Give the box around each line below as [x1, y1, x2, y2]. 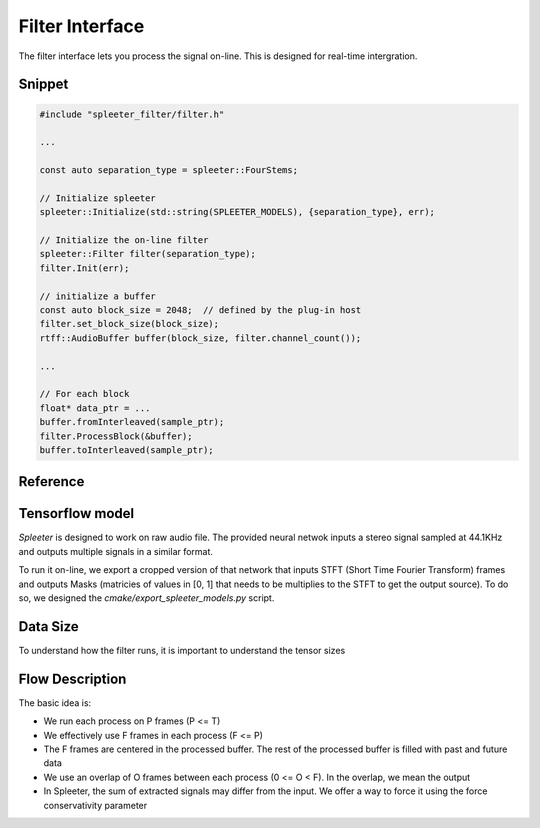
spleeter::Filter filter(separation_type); [39, 248, 257, 260]
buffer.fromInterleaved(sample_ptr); [39, 416, 225, 428]
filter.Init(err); [39, 262, 130, 274]
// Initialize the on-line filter [39, 235, 209, 246]
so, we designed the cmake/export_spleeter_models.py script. [18, 592, 275, 604]
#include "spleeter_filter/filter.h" [39, 108, 225, 120]
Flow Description [18, 670, 127, 687]
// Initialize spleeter [39, 192, 157, 204]
